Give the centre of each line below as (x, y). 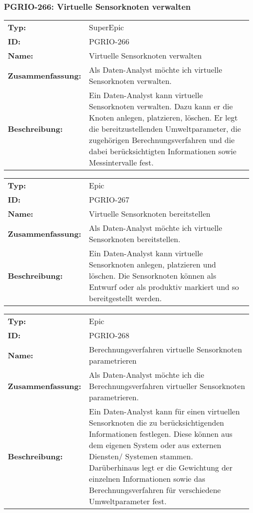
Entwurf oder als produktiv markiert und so (164, 287)
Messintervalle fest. (121, 163)
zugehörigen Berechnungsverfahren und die (162, 140)
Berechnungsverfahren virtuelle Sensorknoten (165, 349)
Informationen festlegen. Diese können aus (161, 434)
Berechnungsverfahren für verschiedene (155, 490)
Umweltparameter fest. (128, 501)
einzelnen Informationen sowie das (147, 479)
